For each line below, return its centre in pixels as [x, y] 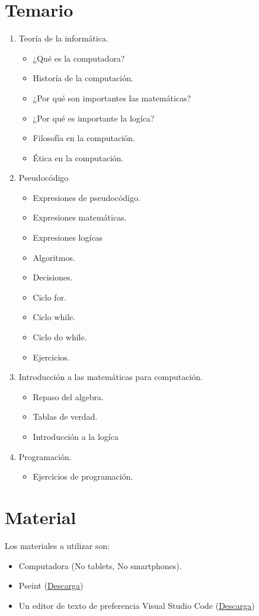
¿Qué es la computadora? [79, 58]
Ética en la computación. [78, 157]
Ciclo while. [54, 317]
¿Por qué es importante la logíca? [94, 118]
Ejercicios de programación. [83, 476]
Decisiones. [53, 277]
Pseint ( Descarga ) [51, 585]
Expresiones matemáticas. [80, 217]
